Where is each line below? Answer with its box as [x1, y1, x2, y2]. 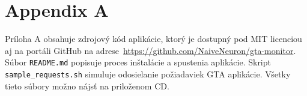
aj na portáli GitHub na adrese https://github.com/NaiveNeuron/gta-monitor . [5, 44, 296, 56]
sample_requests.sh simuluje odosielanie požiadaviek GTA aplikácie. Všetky [5, 67, 291, 80]
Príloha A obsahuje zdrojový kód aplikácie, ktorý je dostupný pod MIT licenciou [5, 32, 302, 45]
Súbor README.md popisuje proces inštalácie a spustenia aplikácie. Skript [5, 56, 271, 68]
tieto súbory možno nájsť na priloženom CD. [5, 79, 169, 92]
